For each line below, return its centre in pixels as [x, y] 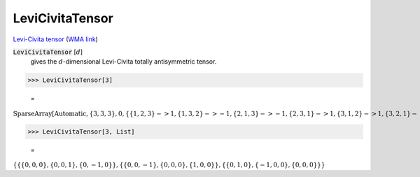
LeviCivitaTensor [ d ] [48, 52]
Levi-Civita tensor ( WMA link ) [55, 39]
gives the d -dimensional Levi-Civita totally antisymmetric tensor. [124, 62]
